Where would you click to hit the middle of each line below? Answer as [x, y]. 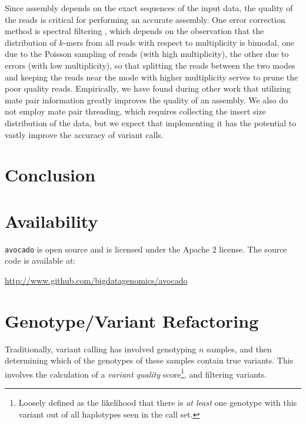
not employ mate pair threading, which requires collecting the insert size [135, 111]
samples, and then [239, 349]
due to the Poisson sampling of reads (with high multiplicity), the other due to [147, 54]
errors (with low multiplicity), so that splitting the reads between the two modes [150, 65]
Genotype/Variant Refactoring [132, 320]
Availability [51, 221]
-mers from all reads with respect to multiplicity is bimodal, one [179, 42]
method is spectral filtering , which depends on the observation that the [134, 31]
